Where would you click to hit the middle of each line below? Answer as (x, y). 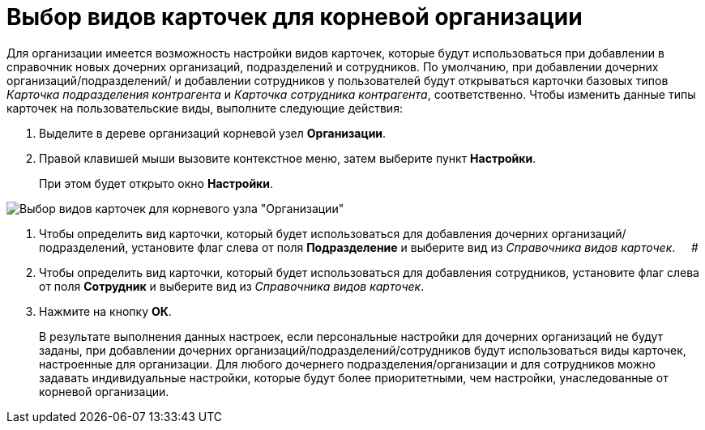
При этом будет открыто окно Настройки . (156, 183)
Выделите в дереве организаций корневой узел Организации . (213, 133)
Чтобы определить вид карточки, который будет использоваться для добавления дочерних (294, 233)
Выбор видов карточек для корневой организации (295, 17)
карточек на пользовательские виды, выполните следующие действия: (205, 108)
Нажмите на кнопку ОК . (105, 311)
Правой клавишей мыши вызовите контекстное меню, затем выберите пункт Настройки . (288, 158)
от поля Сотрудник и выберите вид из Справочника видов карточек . (232, 286)
